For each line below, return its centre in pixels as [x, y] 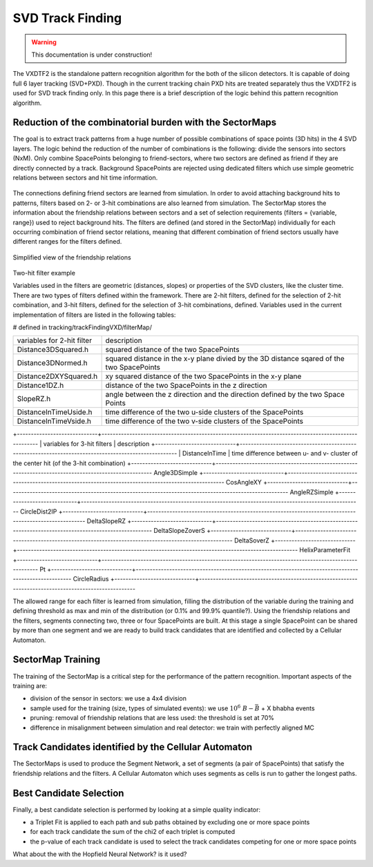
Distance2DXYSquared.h [57, 376]
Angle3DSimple [175, 473]
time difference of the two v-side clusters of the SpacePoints [204, 421]
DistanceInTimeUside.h [55, 412]
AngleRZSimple [312, 492]
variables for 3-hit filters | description [96, 444]
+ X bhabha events [288, 708]
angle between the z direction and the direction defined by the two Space [225, 395]
